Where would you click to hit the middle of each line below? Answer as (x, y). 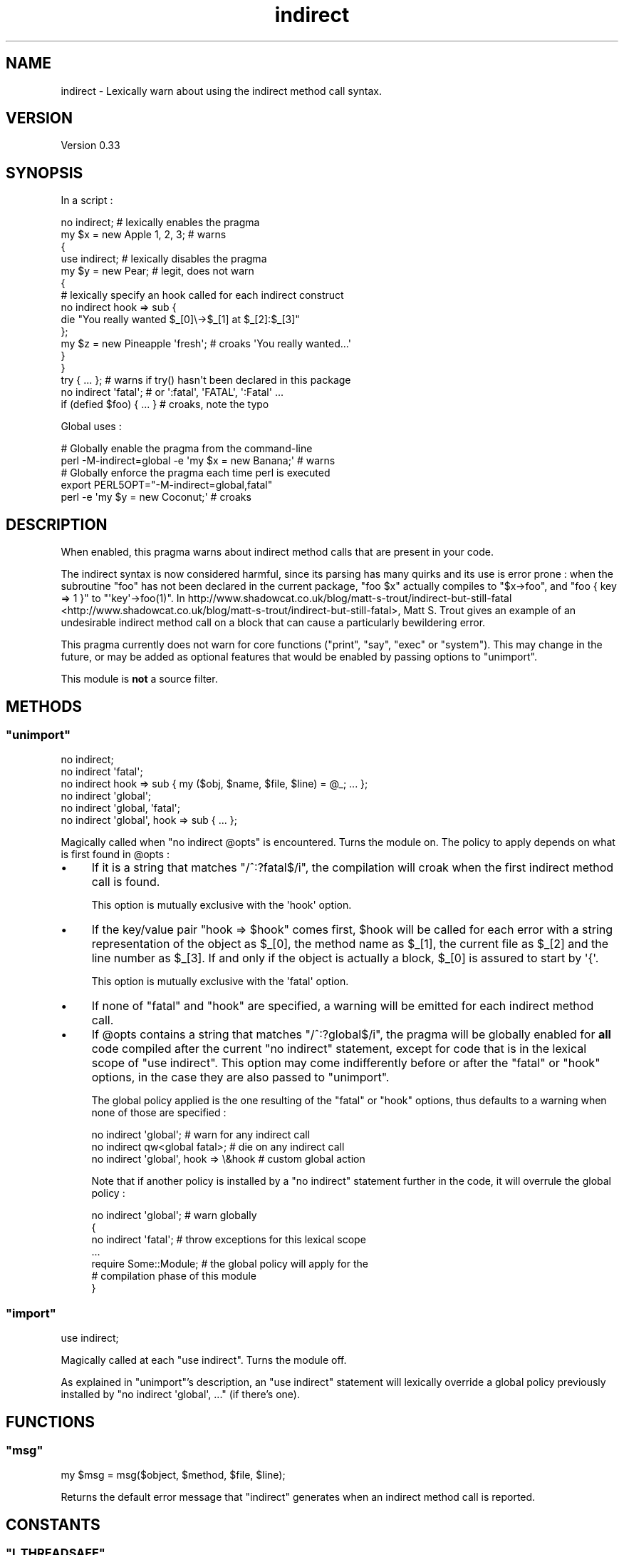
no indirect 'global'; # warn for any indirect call (201, 1135)
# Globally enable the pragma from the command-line (187, 449)
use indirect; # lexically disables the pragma (164, 259)
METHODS (44, 706)
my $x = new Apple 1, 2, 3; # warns (144, 235)
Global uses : (91, 427)
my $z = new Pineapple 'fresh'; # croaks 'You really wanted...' (206, 344)
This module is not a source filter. (139, 679)
